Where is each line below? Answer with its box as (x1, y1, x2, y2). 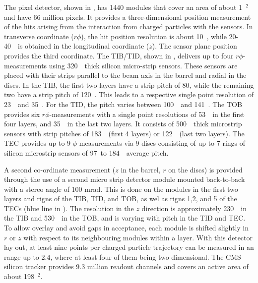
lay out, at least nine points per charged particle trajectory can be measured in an (4, 242, 254, 252)
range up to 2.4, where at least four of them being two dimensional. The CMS (4, 251, 241, 262)
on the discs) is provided (168, 164, 243, 174)
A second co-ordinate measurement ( (4, 164, 116, 174)
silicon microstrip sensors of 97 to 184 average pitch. (4, 147, 169, 158)
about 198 (4, 271, 35, 282)
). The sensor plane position (152, 41, 237, 51)
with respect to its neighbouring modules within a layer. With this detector (23, 232, 253, 242)
